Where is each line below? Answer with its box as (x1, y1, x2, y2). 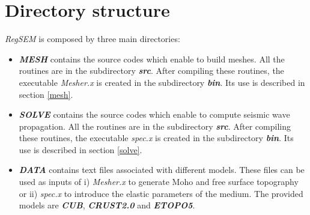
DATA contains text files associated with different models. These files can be (19, 163, 305, 176)
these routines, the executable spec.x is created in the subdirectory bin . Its (19, 132, 294, 144)
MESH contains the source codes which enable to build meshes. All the (19, 52, 285, 65)
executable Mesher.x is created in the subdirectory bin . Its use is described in (19, 76, 305, 88)
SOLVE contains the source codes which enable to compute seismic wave (19, 108, 290, 121)
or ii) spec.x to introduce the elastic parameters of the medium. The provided (19, 187, 303, 199)
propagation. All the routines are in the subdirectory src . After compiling (19, 120, 291, 132)
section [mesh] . (19, 88, 73, 100)
